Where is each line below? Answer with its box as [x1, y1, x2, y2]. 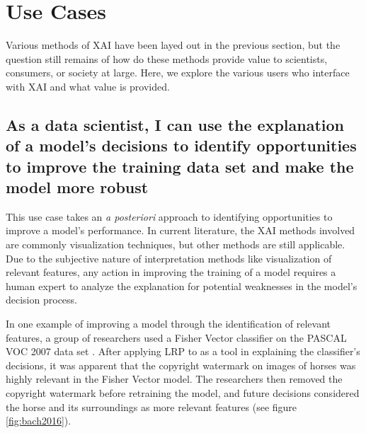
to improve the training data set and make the [6, 155, 354, 177]
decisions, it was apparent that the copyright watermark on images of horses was [6, 357, 356, 372]
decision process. [6, 292, 77, 307]
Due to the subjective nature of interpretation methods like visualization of [6, 250, 332, 265]
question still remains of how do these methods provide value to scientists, [6, 51, 328, 66]
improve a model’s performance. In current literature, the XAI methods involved [6, 223, 355, 238]
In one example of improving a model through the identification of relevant [6, 316, 331, 331]
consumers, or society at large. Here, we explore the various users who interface [6, 65, 350, 80]
